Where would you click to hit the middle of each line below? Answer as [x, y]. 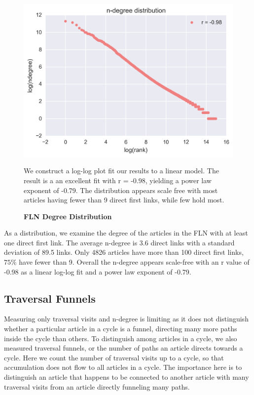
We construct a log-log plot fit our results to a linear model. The [121, 171]
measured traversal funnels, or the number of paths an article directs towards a [124, 348]
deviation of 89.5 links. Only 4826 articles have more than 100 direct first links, [124, 252]
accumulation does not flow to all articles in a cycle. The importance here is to [123, 367]
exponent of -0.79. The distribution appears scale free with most [121, 190]
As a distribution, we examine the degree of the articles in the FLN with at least [126, 233]
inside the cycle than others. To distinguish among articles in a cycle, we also [121, 338]
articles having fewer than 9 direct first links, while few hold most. [124, 200]
